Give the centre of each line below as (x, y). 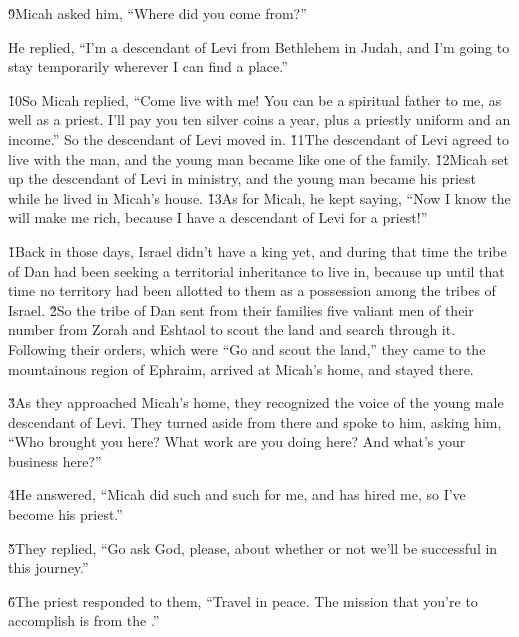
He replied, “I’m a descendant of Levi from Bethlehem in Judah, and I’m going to (259, 46)
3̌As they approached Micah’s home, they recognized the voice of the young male (256, 402)
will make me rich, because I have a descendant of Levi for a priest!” (218, 217)
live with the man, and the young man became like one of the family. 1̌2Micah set (258, 158)
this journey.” (48, 567)
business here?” (55, 460)
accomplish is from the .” (84, 620)
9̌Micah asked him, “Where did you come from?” (157, 13)
